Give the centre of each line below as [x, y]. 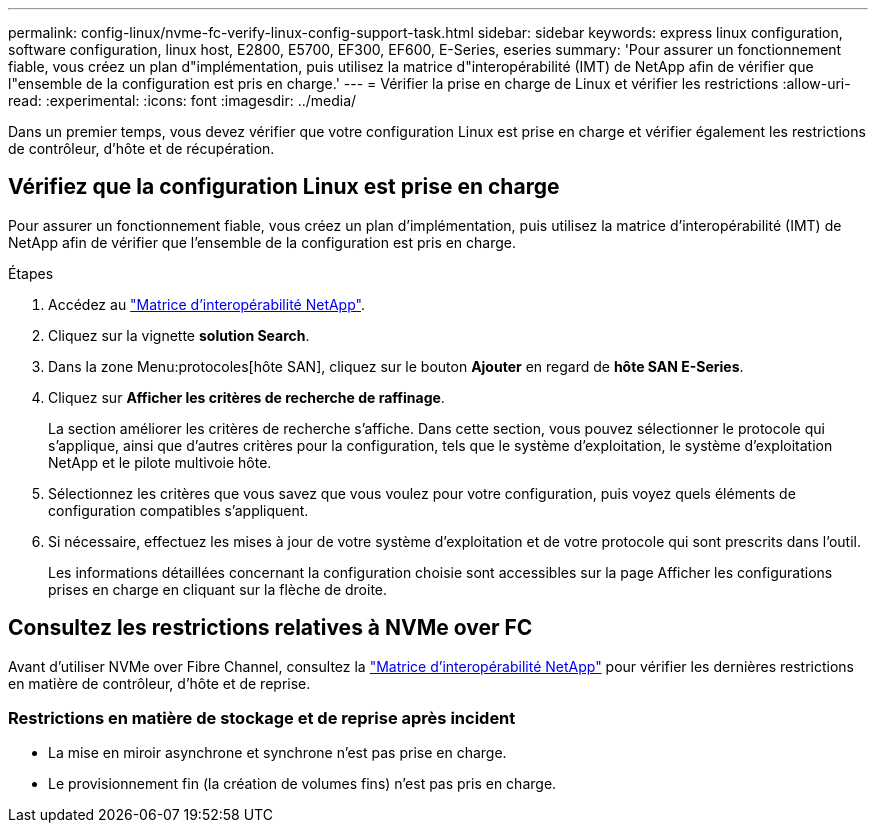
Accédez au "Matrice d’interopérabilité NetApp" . [206, 304]
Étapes [31, 273]
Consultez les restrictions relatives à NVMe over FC [270, 628]
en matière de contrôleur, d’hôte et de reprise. [159, 683]
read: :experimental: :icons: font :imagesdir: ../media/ [182, 100]
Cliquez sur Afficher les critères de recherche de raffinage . [246, 397]
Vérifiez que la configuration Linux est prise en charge [284, 187]
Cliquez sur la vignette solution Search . [179, 335]
